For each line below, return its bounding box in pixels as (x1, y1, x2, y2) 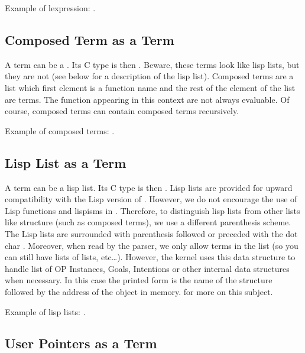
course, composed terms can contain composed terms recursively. (5, 105, 239, 117)
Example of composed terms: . (5, 124, 115, 137)
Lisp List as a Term (5, 153, 126, 171)
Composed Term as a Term (5, 30, 174, 48)
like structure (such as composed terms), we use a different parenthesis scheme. (5, 216, 291, 228)
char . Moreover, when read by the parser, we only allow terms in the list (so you (5, 239, 298, 251)
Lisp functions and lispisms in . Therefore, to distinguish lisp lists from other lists (5, 204, 300, 216)
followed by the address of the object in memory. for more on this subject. (5, 285, 273, 297)
